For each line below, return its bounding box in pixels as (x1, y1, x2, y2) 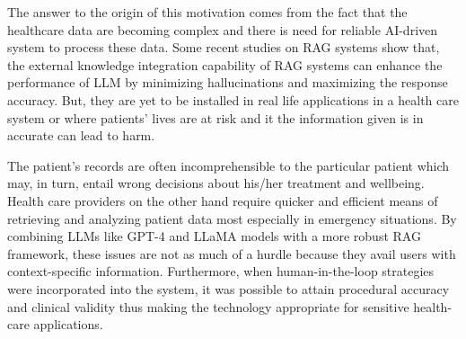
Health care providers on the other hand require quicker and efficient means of (7, 191, 438, 210)
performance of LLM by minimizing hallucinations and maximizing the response (7, 73, 448, 92)
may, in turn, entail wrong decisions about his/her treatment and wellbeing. (7, 174, 425, 192)
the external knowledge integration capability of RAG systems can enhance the (7, 55, 443, 74)
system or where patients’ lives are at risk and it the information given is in (7, 108, 424, 127)
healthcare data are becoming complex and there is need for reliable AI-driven (7, 20, 438, 39)
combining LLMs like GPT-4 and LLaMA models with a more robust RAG (7, 227, 421, 245)
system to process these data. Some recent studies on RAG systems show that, (7, 38, 440, 57)
